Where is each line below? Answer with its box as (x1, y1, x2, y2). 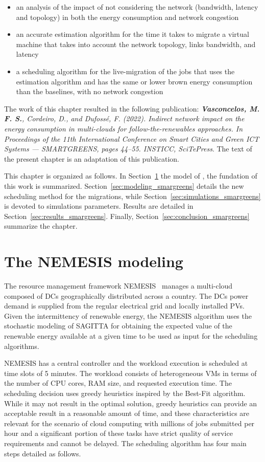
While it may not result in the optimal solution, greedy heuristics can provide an (4, 398, 257, 408)
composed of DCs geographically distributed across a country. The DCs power (4, 290, 249, 301)
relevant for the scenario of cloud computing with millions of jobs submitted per (4, 417, 255, 428)
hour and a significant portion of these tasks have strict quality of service (4, 428, 233, 438)
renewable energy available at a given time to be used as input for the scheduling (4, 330, 258, 341)
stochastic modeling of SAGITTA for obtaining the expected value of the (4, 320, 232, 331)
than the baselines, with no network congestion (16, 86, 163, 97)
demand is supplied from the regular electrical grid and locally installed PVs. (4, 300, 245, 311)
